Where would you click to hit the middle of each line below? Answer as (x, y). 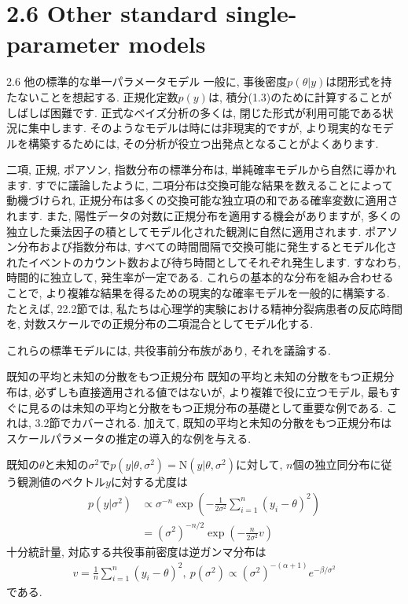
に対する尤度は (149, 482)
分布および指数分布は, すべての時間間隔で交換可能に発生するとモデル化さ (207, 247)
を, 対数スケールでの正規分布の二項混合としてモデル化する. (160, 324)
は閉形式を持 (359, 81)
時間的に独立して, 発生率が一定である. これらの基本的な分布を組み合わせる (200, 277)
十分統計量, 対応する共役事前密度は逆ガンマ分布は (136, 551)
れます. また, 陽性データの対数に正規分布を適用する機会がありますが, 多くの (204, 216)
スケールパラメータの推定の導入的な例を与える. (129, 438)
